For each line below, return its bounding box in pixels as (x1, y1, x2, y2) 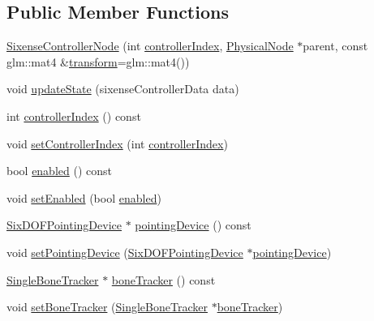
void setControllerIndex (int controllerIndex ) (6, 135, 228, 152)
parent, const (303, 37, 368, 54)
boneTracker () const (111, 271, 216, 288)
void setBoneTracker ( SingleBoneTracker (6, 298, 208, 315)
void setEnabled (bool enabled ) (6, 189, 161, 206)
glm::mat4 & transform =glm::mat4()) (6, 53, 190, 70)
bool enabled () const (6, 162, 112, 179)
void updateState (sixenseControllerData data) (6, 80, 239, 97)
